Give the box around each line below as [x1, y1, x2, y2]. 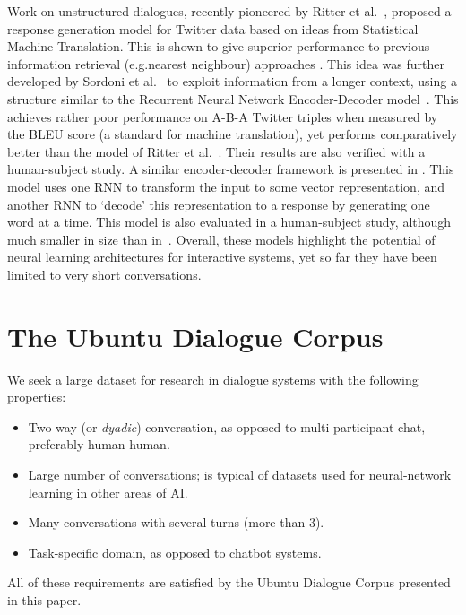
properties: [7, 387, 66, 406]
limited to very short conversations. [7, 264, 202, 283]
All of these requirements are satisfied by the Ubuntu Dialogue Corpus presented [7, 573, 451, 592]
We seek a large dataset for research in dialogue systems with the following [7, 369, 419, 388]
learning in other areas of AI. [28, 482, 188, 501]
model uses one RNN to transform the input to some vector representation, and [7, 177, 445, 195]
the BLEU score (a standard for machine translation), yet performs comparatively [7, 125, 458, 143]
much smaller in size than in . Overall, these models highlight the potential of [7, 230, 436, 248]
